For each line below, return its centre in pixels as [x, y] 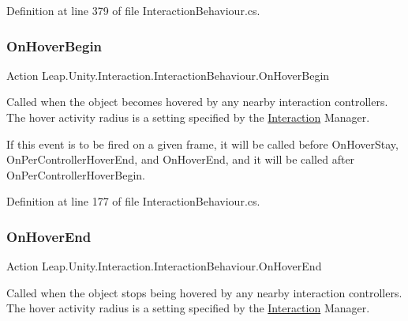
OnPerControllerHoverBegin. [76, 174]
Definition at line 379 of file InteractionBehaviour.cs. [133, 10]
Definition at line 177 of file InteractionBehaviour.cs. [133, 201]
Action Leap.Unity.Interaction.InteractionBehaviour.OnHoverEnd [164, 266]
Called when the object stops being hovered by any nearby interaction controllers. [204, 292]
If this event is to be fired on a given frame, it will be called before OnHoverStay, [202, 144]
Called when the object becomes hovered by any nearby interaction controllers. [197, 102]
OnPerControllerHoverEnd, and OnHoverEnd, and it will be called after [181, 159]
